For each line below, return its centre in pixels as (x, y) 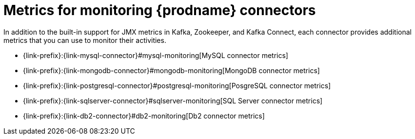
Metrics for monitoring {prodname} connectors (160, 10)
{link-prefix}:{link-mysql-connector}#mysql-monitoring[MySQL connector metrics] (156, 55)
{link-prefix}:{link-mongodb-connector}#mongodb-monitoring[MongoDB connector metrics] (171, 70)
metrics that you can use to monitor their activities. (85, 40)
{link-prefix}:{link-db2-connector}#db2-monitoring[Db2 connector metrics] (144, 116)
